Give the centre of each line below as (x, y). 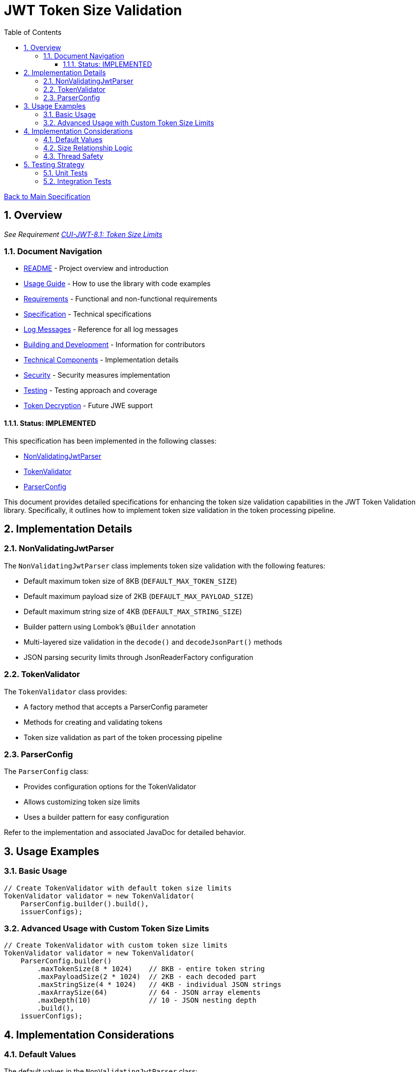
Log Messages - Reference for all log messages (101, 329)
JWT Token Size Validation (93, 10)
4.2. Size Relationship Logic (88, 148)
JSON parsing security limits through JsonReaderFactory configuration (139, 657)
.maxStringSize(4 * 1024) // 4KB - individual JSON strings (159, 985)
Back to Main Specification (47, 196)
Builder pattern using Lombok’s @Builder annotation (110, 626)
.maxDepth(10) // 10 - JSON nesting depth (147, 1000)
